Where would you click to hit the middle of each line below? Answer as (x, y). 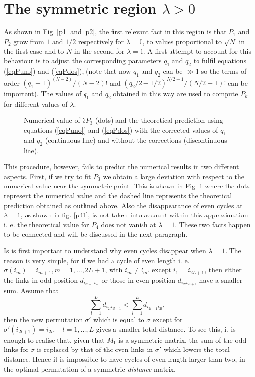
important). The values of (43, 93)
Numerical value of (52, 120)
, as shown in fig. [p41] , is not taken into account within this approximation (134, 215)
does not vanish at (128, 224)
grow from (29, 41)
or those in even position (139, 280)
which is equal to (119, 319)
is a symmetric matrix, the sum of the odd (183, 339)
